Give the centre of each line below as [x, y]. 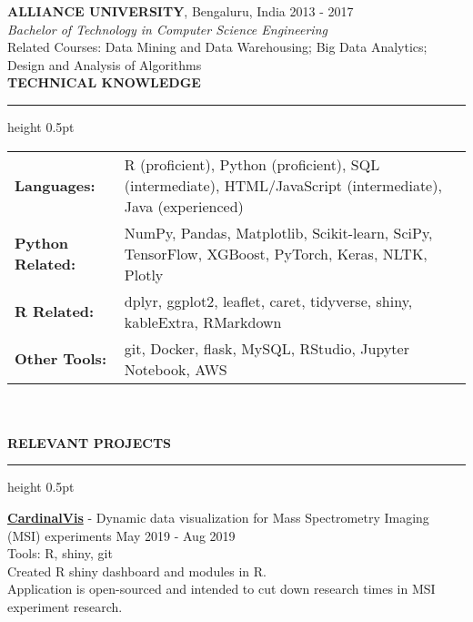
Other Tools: [60, 359]
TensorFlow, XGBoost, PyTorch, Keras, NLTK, [276, 253]
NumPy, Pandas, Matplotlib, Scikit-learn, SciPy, [278, 232]
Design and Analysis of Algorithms [105, 64]
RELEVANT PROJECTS [90, 442]
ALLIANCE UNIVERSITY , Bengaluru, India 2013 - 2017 [181, 11]
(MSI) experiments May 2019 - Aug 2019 [121, 535]
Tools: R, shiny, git [60, 553]
